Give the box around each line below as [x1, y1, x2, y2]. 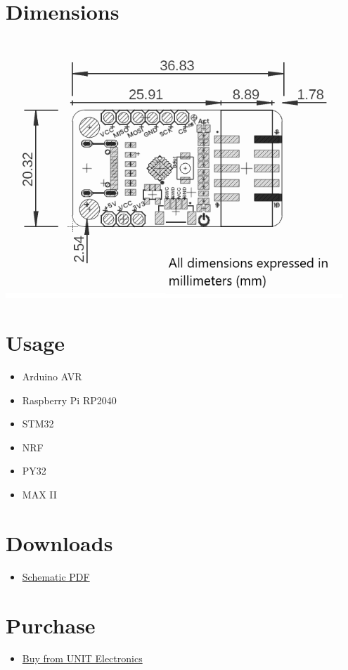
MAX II [22, 487, 57, 501]
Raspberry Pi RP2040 [22, 392, 117, 407]
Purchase [6, 610, 96, 639]
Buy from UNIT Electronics [22, 651, 143, 666]
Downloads [6, 528, 113, 557]
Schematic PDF [22, 569, 90, 584]
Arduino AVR [22, 369, 82, 384]
